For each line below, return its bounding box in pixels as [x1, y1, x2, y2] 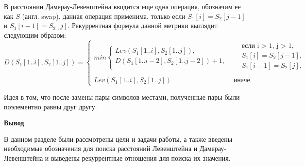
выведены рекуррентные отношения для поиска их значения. [51, 153, 231, 163]
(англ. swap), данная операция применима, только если [22, 11, 186, 21]
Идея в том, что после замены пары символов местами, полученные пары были [4, 92, 240, 102]
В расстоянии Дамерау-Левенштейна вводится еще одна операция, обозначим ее [4, 1, 241, 11]
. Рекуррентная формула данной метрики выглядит [68, 20, 218, 30]
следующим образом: [4, 30, 66, 40]
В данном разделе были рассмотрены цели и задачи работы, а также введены [4, 134, 233, 144]
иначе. [233, 76, 252, 84]
